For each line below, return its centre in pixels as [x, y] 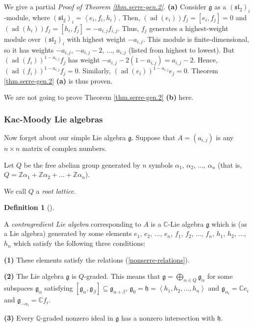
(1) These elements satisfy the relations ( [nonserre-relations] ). [97, 259]
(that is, [230, 164]
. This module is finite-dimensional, [196, 39]
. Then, [129, 17]
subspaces [19, 288]
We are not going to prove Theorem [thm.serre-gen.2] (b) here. [99, 97]
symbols [161, 164]
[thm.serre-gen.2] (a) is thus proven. [58, 80]
